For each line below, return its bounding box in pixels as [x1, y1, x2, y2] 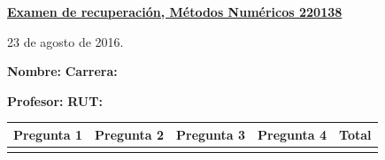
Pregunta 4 [258, 125, 327, 143]
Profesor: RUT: [7, 91, 103, 110]
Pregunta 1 [13, 125, 83, 143]
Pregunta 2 [95, 125, 165, 143]
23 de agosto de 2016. [7, 32, 124, 50]
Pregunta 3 [176, 125, 246, 143]
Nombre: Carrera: [7, 62, 118, 80]
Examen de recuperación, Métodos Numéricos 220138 [7, 3, 343, 20]
